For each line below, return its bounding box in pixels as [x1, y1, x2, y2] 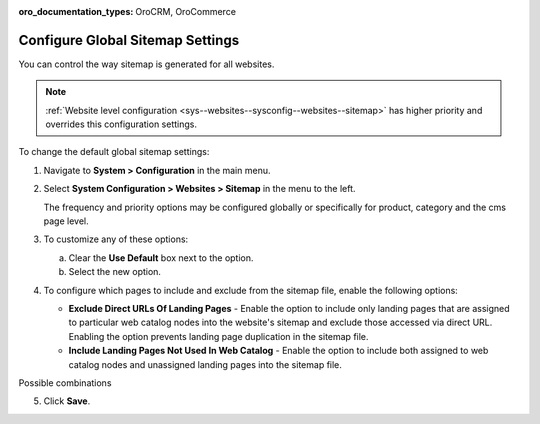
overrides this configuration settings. [45, 118, 197, 130]
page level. [43, 215, 89, 227]
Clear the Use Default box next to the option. [68, 251, 254, 264]
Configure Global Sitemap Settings [18, 31, 240, 49]
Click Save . [43, 395, 91, 407]
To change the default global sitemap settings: [18, 146, 210, 158]
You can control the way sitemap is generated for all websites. [18, 58, 275, 70]
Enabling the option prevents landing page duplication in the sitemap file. [68, 330, 369, 342]
